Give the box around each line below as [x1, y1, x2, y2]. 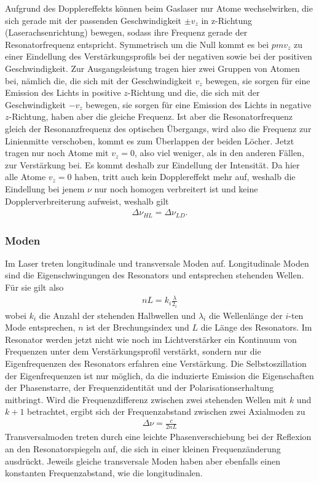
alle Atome [5, 170, 46, 183]
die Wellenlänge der [208, 308, 283, 321]
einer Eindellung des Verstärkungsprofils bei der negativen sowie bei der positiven [5, 50, 312, 63]
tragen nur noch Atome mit [5, 146, 109, 159]
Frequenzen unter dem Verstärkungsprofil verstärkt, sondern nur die [5, 345, 261, 358]
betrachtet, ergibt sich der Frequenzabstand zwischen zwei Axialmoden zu [27, 405, 305, 418]
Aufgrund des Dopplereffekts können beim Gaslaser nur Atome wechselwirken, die [5, 2, 313, 14]
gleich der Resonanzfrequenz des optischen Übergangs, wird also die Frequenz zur [5, 122, 312, 135]
